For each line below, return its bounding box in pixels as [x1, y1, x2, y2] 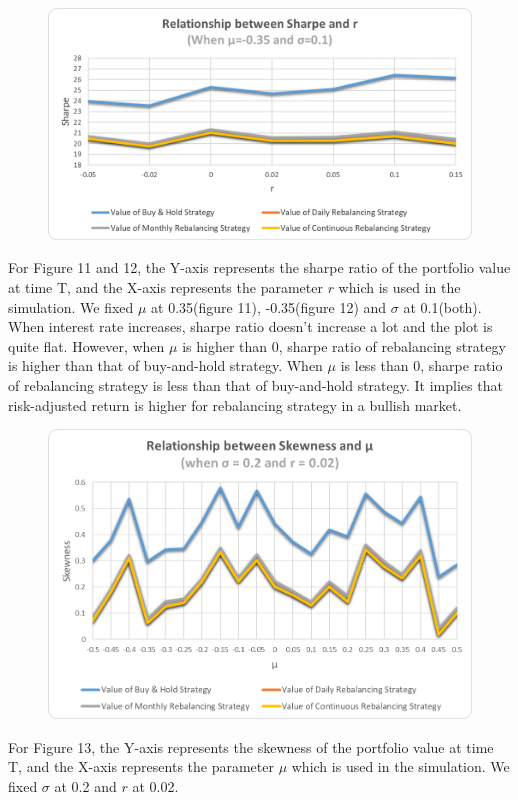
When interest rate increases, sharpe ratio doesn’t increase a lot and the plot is [8, 316, 493, 337]
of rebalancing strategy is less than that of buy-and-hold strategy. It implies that [8, 375, 503, 396]
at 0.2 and [54, 775, 117, 796]
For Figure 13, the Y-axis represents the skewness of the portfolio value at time [8, 736, 494, 757]
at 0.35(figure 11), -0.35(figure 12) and [151, 296, 387, 317]
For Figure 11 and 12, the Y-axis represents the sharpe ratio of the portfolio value [8, 257, 511, 278]
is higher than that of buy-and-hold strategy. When [8, 355, 323, 376]
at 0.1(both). [403, 296, 482, 317]
